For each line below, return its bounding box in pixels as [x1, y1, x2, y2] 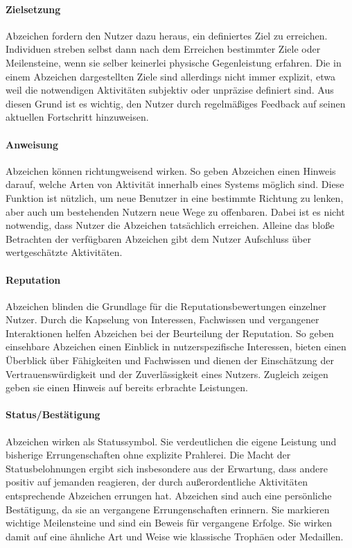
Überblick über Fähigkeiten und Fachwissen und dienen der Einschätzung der [6, 353, 335, 368]
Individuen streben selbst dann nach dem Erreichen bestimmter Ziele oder [6, 42, 321, 56]
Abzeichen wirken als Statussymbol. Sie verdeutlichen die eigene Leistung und [6, 434, 337, 448]
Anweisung [6, 137, 58, 151]
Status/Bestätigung [6, 407, 100, 422]
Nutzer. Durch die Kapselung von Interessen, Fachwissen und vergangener [6, 312, 319, 327]
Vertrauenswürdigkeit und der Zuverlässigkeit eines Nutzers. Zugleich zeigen [6, 366, 328, 381]
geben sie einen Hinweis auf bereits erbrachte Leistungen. [6, 380, 248, 395]
